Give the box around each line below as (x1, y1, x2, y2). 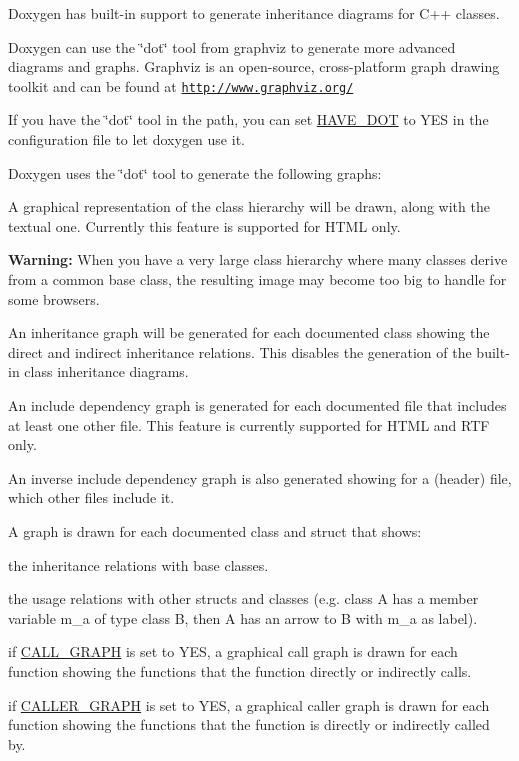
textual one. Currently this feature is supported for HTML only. (8, 215, 401, 236)
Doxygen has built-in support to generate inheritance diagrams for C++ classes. (8, 3, 500, 23)
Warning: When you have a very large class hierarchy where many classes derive (8, 249, 508, 270)
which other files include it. (8, 487, 175, 508)
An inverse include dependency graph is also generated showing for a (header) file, (8, 467, 512, 488)
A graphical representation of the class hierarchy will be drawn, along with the (8, 196, 490, 217)
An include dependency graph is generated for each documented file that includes (8, 394, 507, 415)
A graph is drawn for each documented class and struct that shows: (8, 520, 422, 541)
